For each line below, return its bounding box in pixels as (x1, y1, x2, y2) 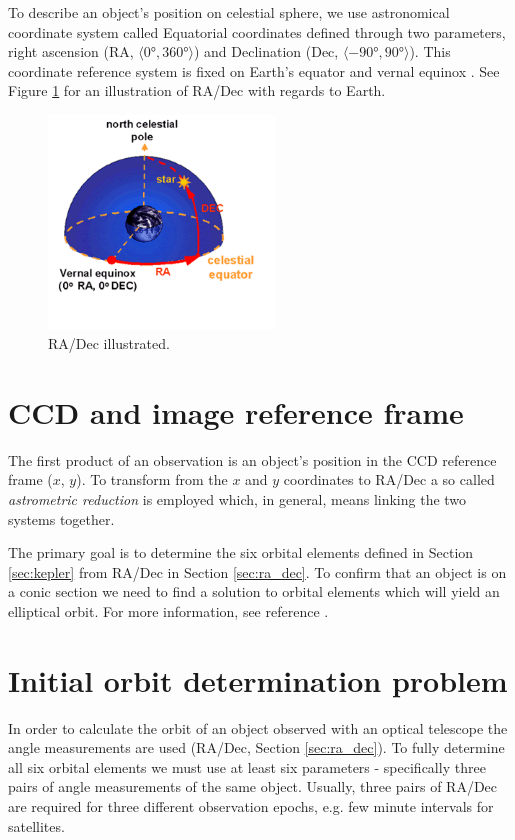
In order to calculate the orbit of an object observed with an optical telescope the (8, 717, 508, 738)
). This (409, 41, 451, 62)
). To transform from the (76, 469, 228, 490)
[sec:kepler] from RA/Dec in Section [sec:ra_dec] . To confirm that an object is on (8, 561, 507, 582)
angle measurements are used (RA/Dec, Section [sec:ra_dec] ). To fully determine (8, 737, 505, 758)
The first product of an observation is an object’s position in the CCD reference (8, 449, 497, 470)
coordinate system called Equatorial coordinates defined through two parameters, (8, 21, 506, 42)
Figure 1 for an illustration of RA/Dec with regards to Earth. (8, 80, 386, 101)
